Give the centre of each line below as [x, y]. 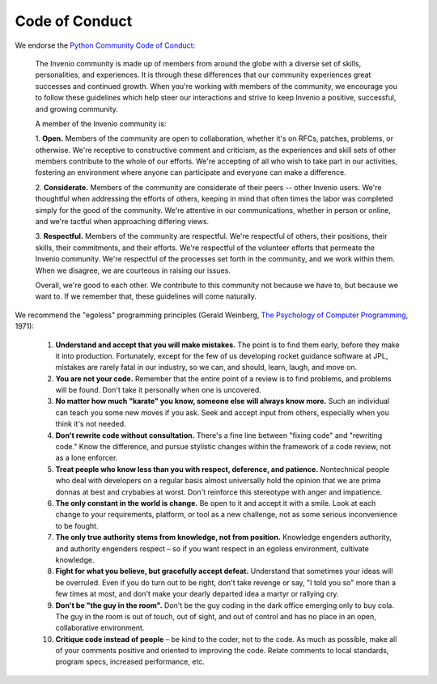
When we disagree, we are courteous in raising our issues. [133, 270]
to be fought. [77, 525]
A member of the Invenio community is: [101, 123]
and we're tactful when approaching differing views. [122, 222]
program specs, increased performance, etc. [130, 662]
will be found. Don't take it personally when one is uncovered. [159, 390]
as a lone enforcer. [87, 458]
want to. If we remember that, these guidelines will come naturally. [146, 296]
